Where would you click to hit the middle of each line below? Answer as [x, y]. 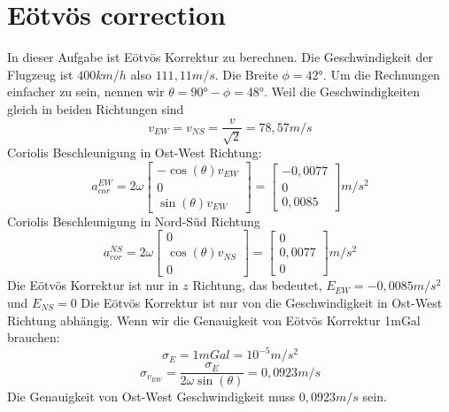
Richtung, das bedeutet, [257, 285]
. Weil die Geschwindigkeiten [342, 92]
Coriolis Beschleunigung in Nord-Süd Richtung [134, 221]
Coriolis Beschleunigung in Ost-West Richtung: [135, 152]
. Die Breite [246, 74]
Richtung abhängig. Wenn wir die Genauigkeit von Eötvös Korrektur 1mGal [214, 320]
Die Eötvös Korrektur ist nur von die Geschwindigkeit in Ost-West [262, 302]
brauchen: [34, 337]
